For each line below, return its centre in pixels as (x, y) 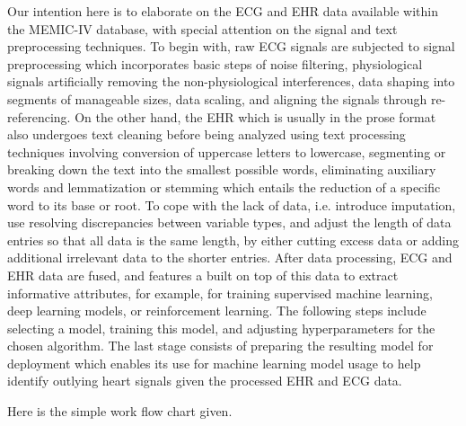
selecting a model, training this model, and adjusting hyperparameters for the (221, 328)
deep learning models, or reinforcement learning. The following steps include (217, 311)
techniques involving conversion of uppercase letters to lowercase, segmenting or (227, 151)
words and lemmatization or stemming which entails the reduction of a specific (224, 186)
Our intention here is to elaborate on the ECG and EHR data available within (223, 11)
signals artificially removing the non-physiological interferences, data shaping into (231, 81)
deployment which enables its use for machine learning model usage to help (214, 363)
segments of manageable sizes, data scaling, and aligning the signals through (217, 98)
